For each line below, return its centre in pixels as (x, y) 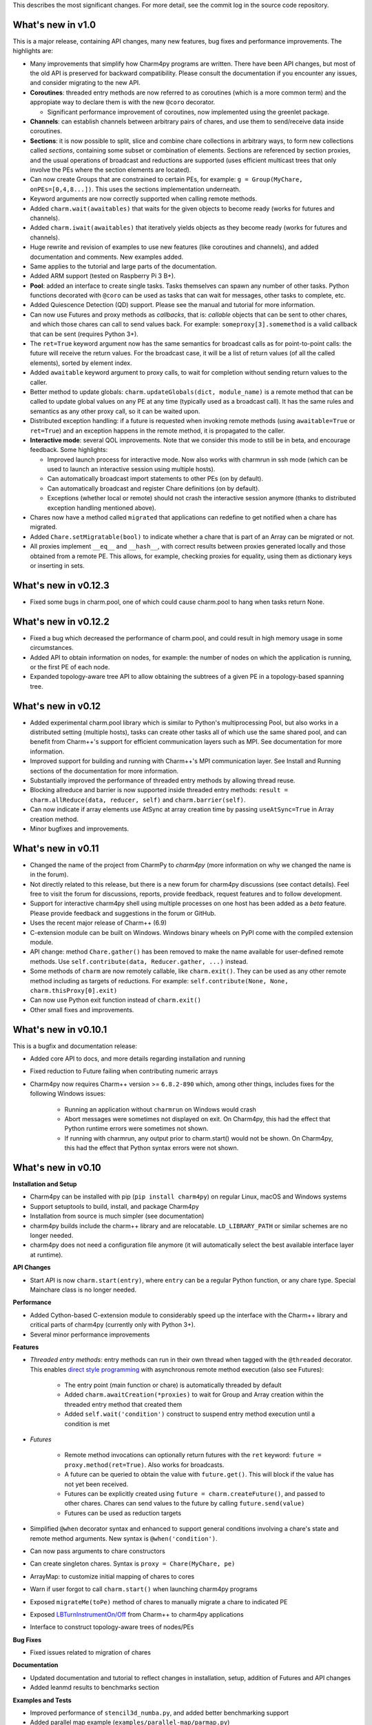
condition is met (87, 1423)
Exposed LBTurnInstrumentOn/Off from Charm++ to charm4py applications (137, 1614)
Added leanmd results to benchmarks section (95, 1688)
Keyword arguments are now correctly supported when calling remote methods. (144, 199)
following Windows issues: (68, 1094)
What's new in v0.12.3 (61, 585)
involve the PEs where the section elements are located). (111, 170)
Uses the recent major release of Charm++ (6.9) (98, 923)
